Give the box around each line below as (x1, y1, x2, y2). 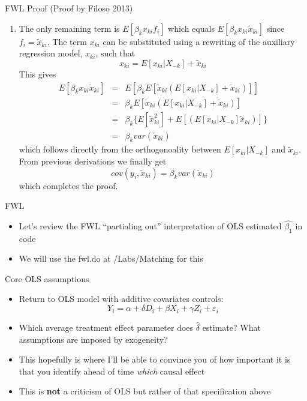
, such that (95, 47, 136, 59)
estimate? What (202, 321, 261, 334)
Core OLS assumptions (5, 272, 89, 285)
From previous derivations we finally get (19, 154, 167, 167)
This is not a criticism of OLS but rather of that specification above (19, 385, 271, 397)
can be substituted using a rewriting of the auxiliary (103, 35, 295, 47)
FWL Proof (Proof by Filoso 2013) (5, 2, 133, 14)
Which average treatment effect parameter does (19, 321, 194, 334)
